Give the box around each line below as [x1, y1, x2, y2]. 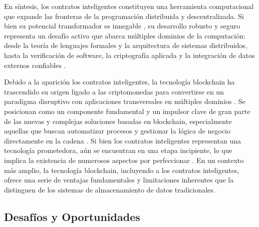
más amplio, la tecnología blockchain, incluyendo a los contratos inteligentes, [4, 164, 239, 175]
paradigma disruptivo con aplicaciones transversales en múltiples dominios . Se [4, 96, 245, 106]
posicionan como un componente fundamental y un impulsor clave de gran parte [4, 105, 250, 116]
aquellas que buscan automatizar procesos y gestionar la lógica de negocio [4, 125, 230, 136]
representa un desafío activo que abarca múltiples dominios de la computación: [4, 30, 245, 40]
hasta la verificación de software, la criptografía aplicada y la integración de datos [4, 49, 255, 60]
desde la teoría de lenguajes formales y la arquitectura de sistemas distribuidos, [4, 40, 247, 50]
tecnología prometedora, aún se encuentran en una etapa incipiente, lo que [4, 145, 232, 155]
